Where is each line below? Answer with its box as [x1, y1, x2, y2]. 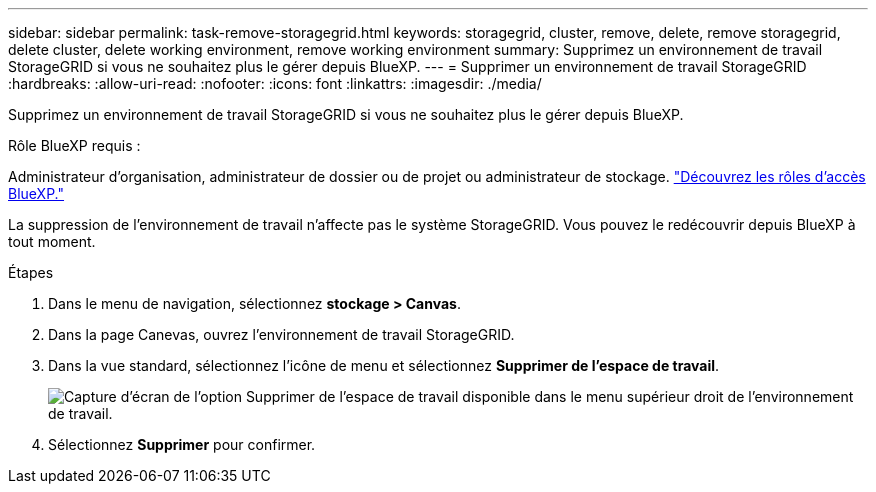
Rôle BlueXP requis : [8, 137, 141, 154]
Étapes [8, 264, 54, 281]
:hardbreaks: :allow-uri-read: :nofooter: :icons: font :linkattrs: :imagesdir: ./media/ [8, 75, 542, 92]
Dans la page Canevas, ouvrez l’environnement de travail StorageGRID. [48, 326, 515, 343]
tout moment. [8, 233, 96, 250]
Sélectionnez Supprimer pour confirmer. [48, 436, 316, 453]
